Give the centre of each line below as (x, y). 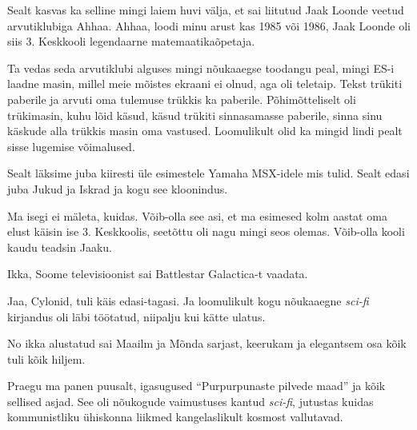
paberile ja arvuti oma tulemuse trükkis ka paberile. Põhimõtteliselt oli (182, 99)
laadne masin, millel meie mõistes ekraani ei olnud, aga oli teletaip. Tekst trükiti (205, 84)
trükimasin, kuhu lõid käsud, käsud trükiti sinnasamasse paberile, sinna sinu (195, 115)
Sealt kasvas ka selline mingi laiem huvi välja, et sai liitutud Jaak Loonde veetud (206, 10)
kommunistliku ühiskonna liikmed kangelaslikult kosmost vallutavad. (175, 417)
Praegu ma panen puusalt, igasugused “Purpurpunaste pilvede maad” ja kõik (196, 386)
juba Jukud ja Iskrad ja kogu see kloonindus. (118, 188)
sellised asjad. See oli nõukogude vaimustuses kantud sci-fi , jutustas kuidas (190, 401)
